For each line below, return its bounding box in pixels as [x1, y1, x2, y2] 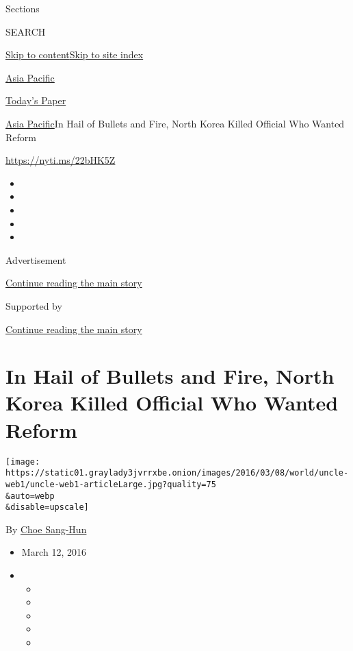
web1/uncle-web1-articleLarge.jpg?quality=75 [5, 479, 216, 489]
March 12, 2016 [21, 545, 86, 559]
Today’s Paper [5, 93, 66, 108]
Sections [5, 1, 40, 15]
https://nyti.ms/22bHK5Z [5, 153, 116, 167]
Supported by [5, 298, 62, 312]
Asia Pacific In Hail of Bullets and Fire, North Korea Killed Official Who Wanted [5, 116, 345, 130]
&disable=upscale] [5, 502, 89, 513]
